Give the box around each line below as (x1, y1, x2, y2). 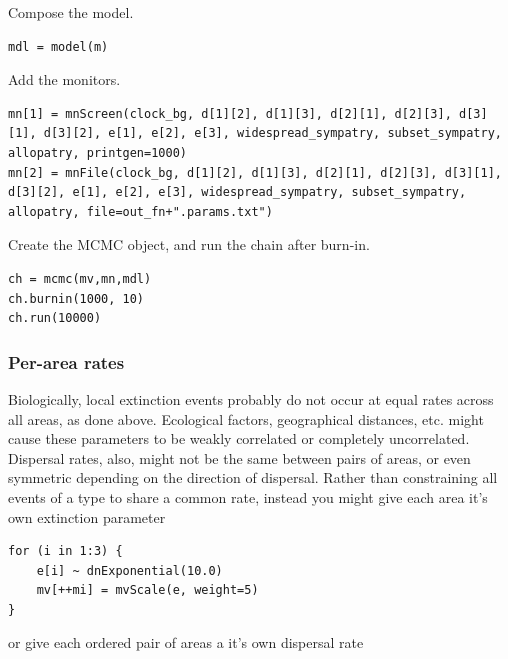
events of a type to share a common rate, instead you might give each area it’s (8, 486, 488, 507)
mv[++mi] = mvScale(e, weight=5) (36, 583, 259, 598)
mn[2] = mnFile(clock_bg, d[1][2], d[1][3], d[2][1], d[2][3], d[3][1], (8, 165, 502, 180)
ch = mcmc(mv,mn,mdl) (8, 271, 152, 286)
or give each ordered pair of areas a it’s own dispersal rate (8, 632, 364, 653)
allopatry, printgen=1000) (8, 145, 187, 160)
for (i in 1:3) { (8, 544, 123, 559)
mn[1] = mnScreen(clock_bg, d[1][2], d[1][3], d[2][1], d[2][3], (8, 106, 452, 121)
